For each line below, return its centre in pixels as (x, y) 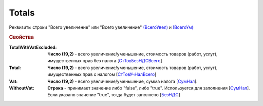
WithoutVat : (22, 88)
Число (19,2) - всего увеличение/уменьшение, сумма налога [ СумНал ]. (122, 81)
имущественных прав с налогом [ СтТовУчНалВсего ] (102, 74)
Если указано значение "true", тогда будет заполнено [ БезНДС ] (114, 95)
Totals (22, 13)
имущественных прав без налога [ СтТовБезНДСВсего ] (105, 61)
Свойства (21, 37)
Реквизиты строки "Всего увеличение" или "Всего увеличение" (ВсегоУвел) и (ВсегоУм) (101, 27)
